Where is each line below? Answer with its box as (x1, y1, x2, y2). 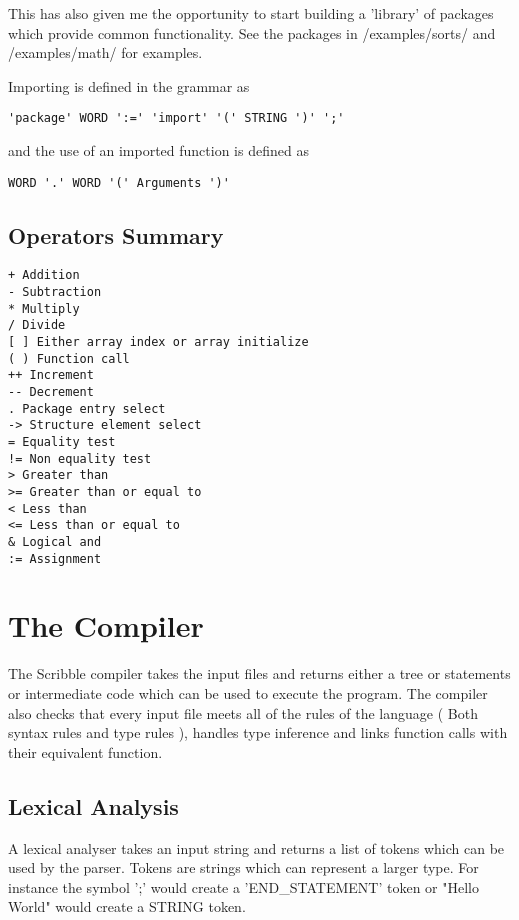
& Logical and (8, 534, 102, 549)
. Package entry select (8, 401, 166, 416)
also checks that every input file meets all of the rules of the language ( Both (8, 702, 478, 723)
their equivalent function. (8, 741, 163, 762)
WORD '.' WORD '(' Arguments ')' (8, 175, 230, 190)
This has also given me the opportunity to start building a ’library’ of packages (8, 3, 494, 23)
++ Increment (8, 368, 94, 383)
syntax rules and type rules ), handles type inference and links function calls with (8, 722, 508, 743)
